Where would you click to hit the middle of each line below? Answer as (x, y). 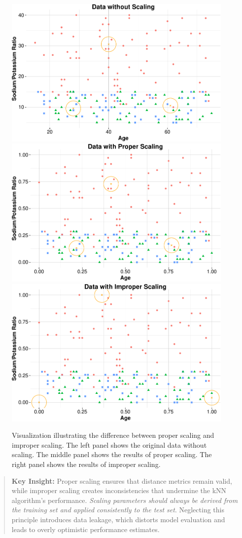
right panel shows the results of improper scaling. (86, 464)
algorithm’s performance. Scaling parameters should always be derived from (125, 500)
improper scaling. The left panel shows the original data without (109, 444)
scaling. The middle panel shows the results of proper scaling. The (112, 454)
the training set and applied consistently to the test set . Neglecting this (118, 510)
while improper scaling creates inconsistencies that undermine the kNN (119, 490)
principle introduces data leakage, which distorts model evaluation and (118, 519)
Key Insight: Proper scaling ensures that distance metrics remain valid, (122, 480)
